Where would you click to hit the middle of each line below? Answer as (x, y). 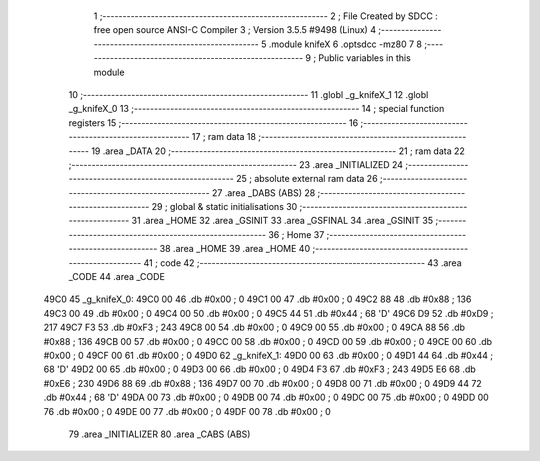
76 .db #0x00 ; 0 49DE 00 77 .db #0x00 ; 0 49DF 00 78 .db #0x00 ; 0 (187, 411)
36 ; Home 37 (296, 234)
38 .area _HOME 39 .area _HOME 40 (234, 249)
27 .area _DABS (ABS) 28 (263, 192)
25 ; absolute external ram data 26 (307, 179)
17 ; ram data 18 (224, 137)
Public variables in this (365, 58)
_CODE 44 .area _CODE (116, 277)
